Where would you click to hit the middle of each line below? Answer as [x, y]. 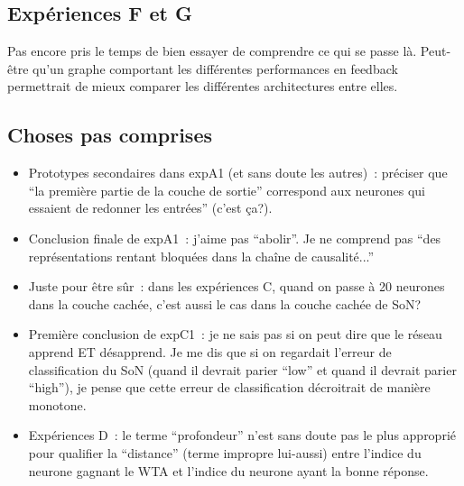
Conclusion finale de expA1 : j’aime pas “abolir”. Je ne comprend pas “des [235, 238]
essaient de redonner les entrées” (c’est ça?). [150, 208]
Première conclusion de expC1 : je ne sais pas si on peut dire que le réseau [235, 334]
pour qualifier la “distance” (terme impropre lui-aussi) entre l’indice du [225, 452]
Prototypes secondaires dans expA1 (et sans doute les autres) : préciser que [238, 173]
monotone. [57, 404]
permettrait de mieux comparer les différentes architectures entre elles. [203, 86]
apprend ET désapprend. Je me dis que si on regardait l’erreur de [210, 351]
